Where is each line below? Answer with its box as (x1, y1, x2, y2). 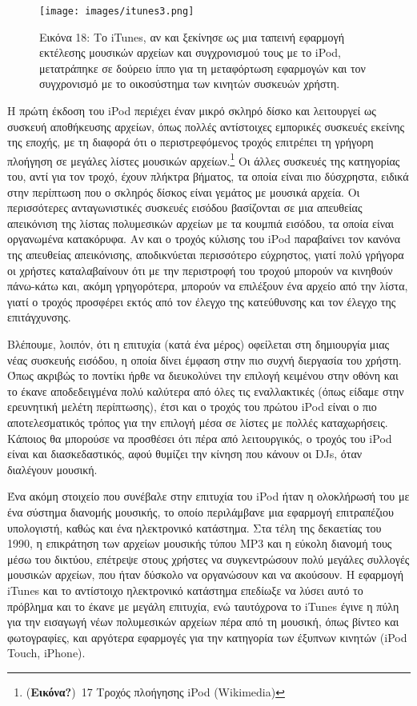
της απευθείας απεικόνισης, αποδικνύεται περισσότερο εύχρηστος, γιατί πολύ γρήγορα (7, 246, 404, 263)
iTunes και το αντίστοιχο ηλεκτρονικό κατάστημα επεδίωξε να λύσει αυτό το (7, 581, 363, 598)
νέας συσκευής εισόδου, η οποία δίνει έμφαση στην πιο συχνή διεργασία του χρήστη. (7, 351, 402, 368)
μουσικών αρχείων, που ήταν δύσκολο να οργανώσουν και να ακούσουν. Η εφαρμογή (7, 566, 404, 583)
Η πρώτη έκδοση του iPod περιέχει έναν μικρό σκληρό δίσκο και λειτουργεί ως (7, 102, 376, 119)
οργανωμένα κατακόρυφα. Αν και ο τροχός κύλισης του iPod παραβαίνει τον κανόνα (7, 230, 401, 247)
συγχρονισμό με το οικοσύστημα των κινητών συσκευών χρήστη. (39, 75, 340, 92)
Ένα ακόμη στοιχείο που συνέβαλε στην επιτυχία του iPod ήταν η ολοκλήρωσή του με (7, 488, 410, 505)
